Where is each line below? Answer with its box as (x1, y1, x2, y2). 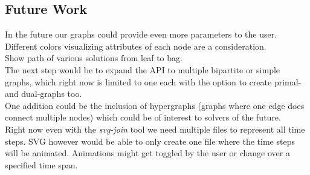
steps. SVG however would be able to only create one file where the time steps (5, 134, 295, 147)
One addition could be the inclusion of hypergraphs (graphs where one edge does (5, 99, 305, 111)
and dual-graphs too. (5, 87, 82, 100)
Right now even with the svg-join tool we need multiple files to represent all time (5, 122, 305, 135)
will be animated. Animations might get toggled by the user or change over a (5, 147, 290, 159)
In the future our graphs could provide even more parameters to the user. (5, 28, 277, 41)
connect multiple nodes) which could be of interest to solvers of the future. (5, 111, 281, 124)
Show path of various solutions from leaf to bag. (5, 51, 182, 64)
